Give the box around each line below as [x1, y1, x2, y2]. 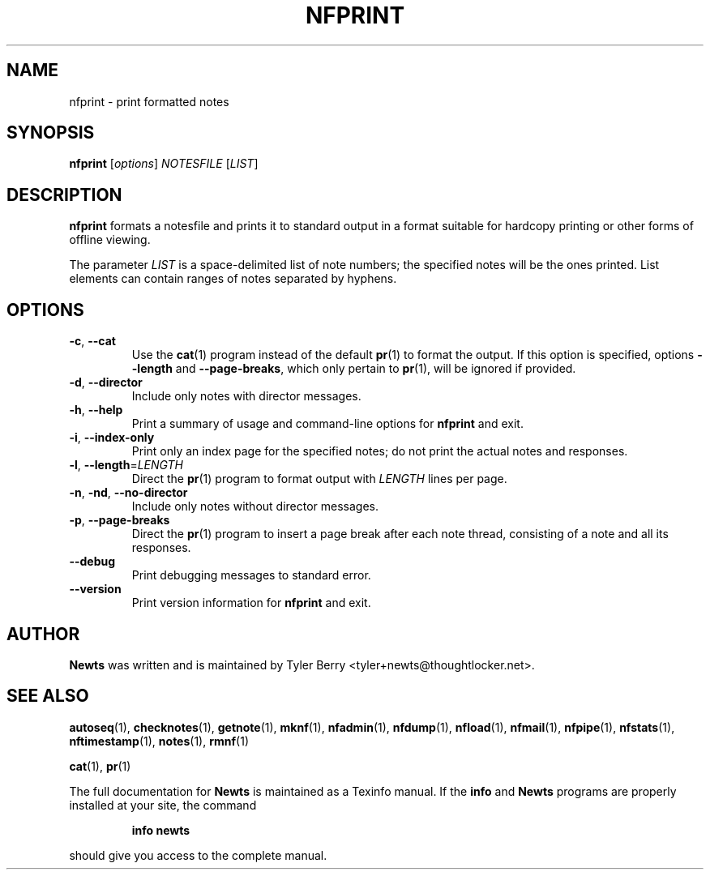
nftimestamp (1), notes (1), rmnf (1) [69, 733, 249, 748]
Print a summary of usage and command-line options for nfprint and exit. [131, 417, 524, 431]
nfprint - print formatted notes [69, 94, 229, 109]
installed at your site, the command [69, 797, 257, 812]
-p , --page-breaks [69, 513, 170, 528]
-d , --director [69, 375, 143, 390]
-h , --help [69, 403, 123, 417]
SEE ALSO [6, 686, 89, 707]
